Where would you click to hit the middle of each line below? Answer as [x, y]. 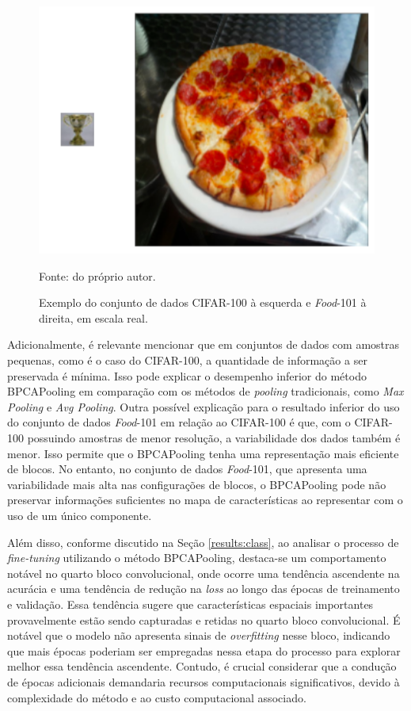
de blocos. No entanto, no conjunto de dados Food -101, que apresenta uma [187, 469]
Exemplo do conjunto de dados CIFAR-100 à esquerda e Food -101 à [203, 302]
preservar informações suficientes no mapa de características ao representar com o [205, 500]
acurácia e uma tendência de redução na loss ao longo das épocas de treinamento [204, 589]
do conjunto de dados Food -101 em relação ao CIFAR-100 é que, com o [179, 422]
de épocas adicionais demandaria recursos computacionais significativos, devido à [204, 681]
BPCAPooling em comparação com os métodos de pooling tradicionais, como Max [205, 391]
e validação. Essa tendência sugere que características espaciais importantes [190, 604]
